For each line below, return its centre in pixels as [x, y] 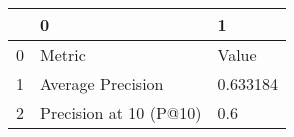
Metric [63, 54]
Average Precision [102, 83]
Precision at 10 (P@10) [121, 112]
